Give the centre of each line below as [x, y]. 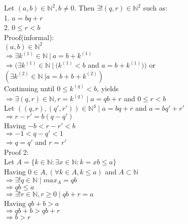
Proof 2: [17, 152]
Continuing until [29, 88]
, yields [108, 88]
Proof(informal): [29, 37]
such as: [155, 8]
